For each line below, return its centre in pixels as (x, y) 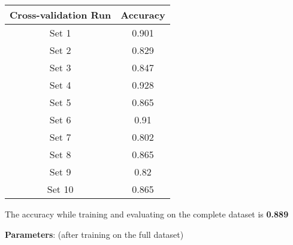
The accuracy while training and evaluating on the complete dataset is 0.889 (147, 214)
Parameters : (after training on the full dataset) (94, 234)
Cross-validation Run (61, 15)
